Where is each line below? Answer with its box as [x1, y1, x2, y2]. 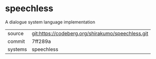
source [7, 30, 24, 37]
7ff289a [31, 38, 51, 44]
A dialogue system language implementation [5, 19, 95, 25]
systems [7, 46, 27, 53]
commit [7, 38, 25, 44]
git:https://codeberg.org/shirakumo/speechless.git [31, 30, 149, 37]
